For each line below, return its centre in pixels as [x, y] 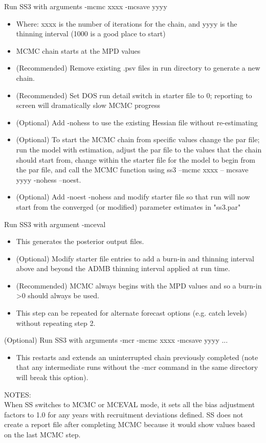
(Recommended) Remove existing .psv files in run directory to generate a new [138, 68]
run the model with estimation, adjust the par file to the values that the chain [139, 149]
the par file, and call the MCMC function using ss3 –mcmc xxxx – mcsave [132, 170]
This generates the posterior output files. [80, 241]
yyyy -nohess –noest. [49, 179]
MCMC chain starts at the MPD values [78, 50]
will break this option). [52, 377]
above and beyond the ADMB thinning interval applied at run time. [123, 268]
